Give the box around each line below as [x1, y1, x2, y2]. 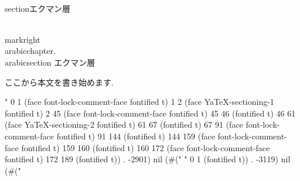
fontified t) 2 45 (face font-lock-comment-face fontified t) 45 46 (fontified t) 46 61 [5, 107, 296, 119]
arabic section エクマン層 [5, 56, 96, 68]
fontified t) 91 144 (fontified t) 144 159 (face [56, 129, 215, 142]
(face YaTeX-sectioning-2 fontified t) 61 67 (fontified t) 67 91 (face [5, 118, 243, 131]
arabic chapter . [5, 45, 56, 57]
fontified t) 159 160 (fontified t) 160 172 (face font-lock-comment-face [21, 141, 270, 153]
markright [5, 33, 40, 45]
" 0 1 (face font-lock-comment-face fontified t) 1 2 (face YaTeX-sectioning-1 [5, 95, 274, 108]
